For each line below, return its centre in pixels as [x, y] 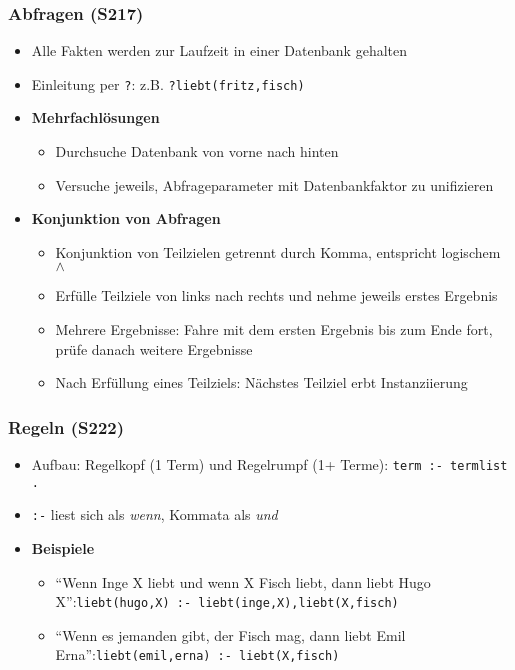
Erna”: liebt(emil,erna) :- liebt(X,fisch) [197, 654]
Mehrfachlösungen [95, 117]
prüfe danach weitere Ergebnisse [154, 348]
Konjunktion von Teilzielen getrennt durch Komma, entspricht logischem [278, 251]
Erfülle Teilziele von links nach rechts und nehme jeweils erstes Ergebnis [276, 295]
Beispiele [63, 548]
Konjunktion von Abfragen [126, 218]
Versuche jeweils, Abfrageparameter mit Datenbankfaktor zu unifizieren [274, 184]
